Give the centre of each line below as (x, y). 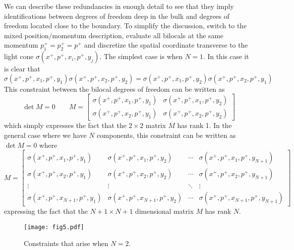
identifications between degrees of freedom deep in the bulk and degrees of (117, 16)
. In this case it (226, 56)
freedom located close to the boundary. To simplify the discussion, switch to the (125, 26)
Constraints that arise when (66, 243)
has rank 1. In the (205, 125)
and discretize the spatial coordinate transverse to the (166, 45)
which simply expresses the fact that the (65, 125)
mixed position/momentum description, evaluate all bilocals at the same (114, 35)
